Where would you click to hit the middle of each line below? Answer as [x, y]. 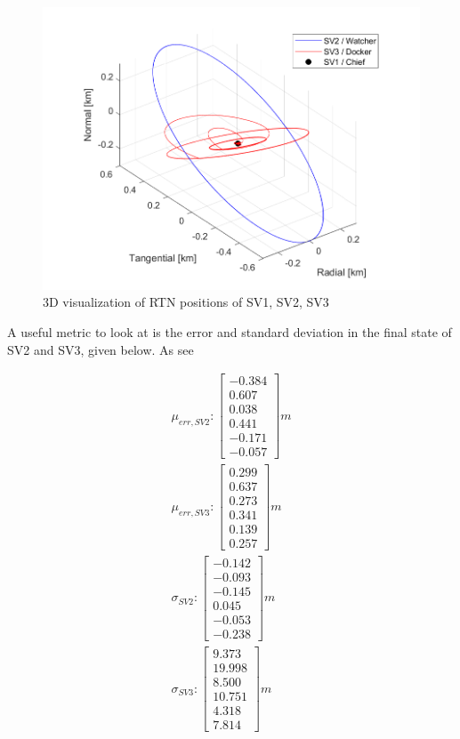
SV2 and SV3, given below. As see [101, 349]
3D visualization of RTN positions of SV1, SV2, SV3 [186, 302]
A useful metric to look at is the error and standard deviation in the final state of [230, 332]
